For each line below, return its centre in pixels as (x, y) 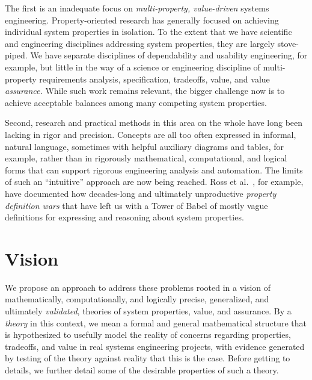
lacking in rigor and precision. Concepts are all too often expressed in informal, (151, 134)
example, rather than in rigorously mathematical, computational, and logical (146, 158)
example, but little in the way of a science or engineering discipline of (133, 67)
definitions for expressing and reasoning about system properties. (124, 217)
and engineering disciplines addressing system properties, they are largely (140, 43)
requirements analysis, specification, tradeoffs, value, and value (154, 79)
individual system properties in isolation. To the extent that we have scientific (148, 32)
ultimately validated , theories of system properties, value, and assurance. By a (148, 311)
